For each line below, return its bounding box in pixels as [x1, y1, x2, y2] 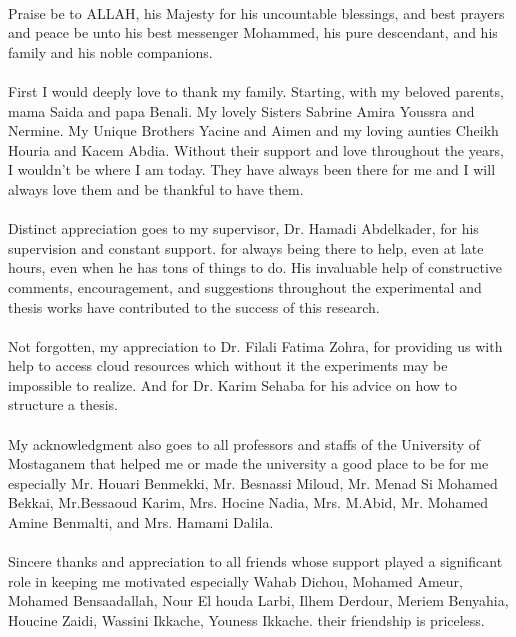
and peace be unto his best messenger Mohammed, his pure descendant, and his [8, 22, 498, 43]
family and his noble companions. [8, 41, 213, 62]
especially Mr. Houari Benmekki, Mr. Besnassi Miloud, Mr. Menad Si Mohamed [8, 472, 498, 493]
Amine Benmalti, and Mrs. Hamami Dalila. [8, 512, 274, 533]
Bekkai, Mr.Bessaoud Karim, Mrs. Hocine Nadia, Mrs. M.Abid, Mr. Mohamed [8, 492, 489, 513]
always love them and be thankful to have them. [8, 178, 304, 199]
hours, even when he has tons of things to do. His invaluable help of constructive [8, 257, 503, 278]
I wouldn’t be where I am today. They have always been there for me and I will [8, 159, 496, 180]
